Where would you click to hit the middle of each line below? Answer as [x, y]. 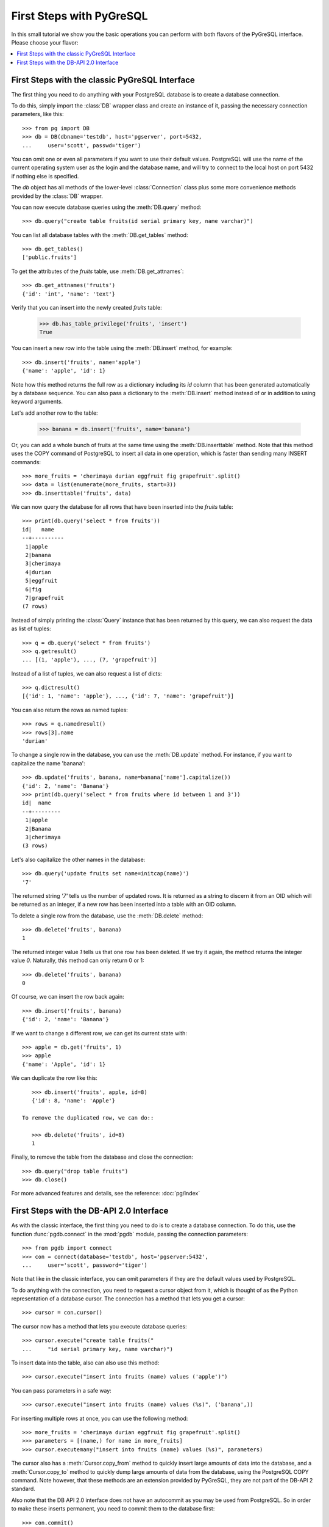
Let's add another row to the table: [55, 413]
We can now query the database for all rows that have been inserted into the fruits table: [122, 507]
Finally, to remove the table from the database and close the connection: [102, 1157]
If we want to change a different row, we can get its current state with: [99, 1033]
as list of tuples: [31, 629]
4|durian [38, 572]
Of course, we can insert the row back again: [68, 997]
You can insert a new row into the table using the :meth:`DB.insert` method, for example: [122, 348]
